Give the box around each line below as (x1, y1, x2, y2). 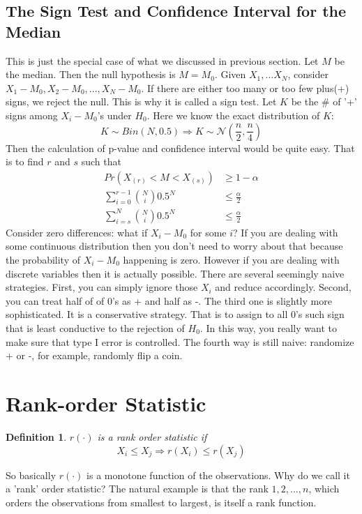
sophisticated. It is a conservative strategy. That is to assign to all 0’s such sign (6, 307, 345, 322)
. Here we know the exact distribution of (146, 107, 320, 122)
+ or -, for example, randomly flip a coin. (6, 348, 183, 363)
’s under (97, 107, 132, 122)
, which (308, 481, 340, 496)
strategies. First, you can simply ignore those (6, 280, 198, 294)
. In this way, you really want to (199, 321, 337, 335)
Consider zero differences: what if (6, 225, 148, 239)
